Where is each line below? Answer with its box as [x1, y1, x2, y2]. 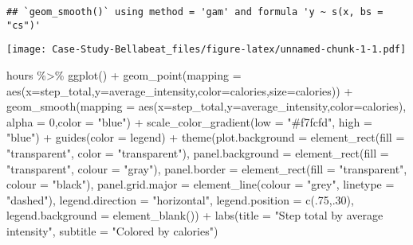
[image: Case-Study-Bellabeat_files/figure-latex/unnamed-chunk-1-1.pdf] [6, 44, 407, 56]
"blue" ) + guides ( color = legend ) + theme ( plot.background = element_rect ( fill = [6, 129, 405, 146]
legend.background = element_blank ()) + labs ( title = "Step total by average [6, 207, 383, 224]
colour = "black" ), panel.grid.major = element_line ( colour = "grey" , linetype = [6, 176, 395, 192]
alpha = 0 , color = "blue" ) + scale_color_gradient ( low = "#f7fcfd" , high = [6, 113, 372, 130]
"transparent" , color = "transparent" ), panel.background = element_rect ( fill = [6, 144, 389, 161]
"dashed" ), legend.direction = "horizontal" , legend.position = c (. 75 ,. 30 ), [6, 191, 354, 208]
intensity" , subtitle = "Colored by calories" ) [6, 222, 218, 239]
